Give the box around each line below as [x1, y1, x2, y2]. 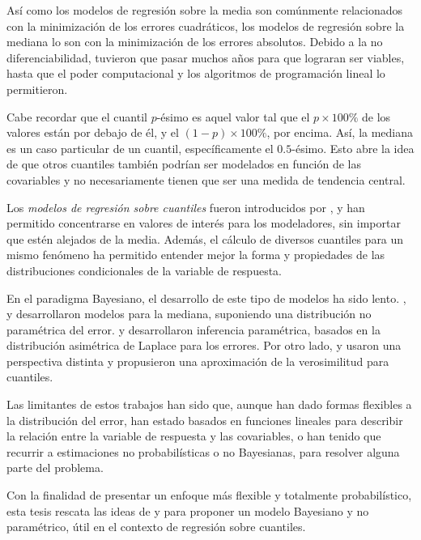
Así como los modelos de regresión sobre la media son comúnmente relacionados [6, 2, 403, 18]
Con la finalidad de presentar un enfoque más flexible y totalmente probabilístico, [6, 487, 412, 504]
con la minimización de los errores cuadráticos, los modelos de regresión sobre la [6, 17, 405, 34]
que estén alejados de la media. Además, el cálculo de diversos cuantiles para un [6, 230, 404, 247]
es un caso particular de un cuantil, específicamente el [6, 139, 274, 156]
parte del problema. [6, 459, 104, 476]
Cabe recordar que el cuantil [6, 108, 147, 125]
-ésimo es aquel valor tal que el [156, 108, 310, 125]
